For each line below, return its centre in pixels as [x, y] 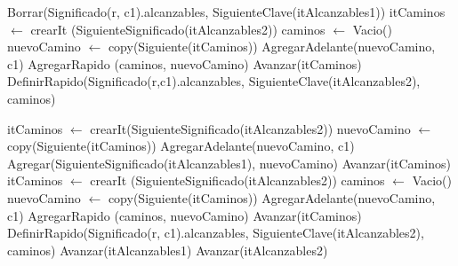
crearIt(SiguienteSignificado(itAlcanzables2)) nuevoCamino [250, 128]
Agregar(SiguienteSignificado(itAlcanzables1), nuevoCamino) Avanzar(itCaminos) [229, 163]
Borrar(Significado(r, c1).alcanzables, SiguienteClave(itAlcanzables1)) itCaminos [226, 12]
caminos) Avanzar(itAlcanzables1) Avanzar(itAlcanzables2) [168, 250]
